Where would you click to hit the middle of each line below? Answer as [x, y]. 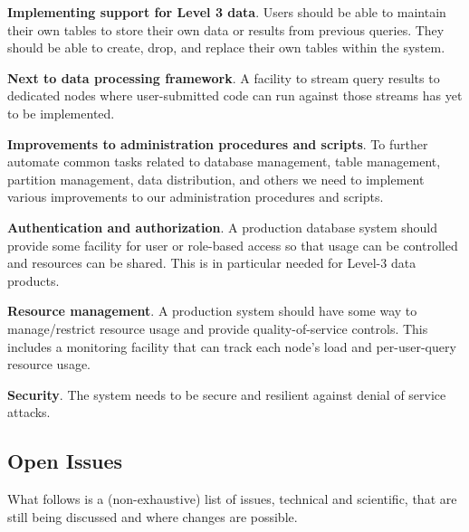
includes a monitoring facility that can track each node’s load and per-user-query [232, 346]
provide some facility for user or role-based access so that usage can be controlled [233, 245]
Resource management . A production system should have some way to [212, 311]
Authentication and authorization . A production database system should [222, 227]
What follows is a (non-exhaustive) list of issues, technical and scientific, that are [232, 499]
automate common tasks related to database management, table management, [224, 161]
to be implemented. [61, 113]
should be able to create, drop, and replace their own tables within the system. [226, 47]
